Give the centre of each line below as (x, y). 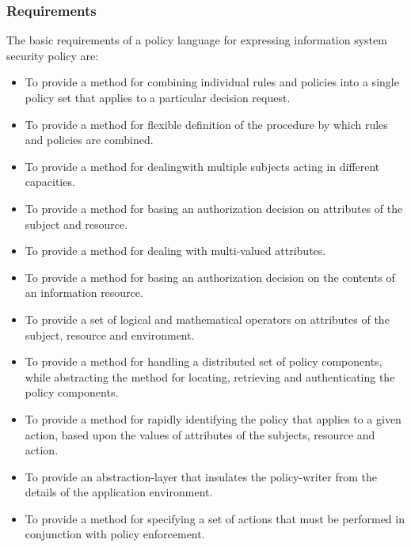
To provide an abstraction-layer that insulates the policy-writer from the (201, 476)
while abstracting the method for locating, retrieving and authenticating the (210, 376)
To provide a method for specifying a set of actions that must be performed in (215, 518)
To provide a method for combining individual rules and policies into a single (212, 82)
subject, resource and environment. (110, 334)
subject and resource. (76, 224)
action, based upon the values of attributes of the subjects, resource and (200, 434)
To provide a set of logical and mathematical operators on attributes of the (207, 319)
